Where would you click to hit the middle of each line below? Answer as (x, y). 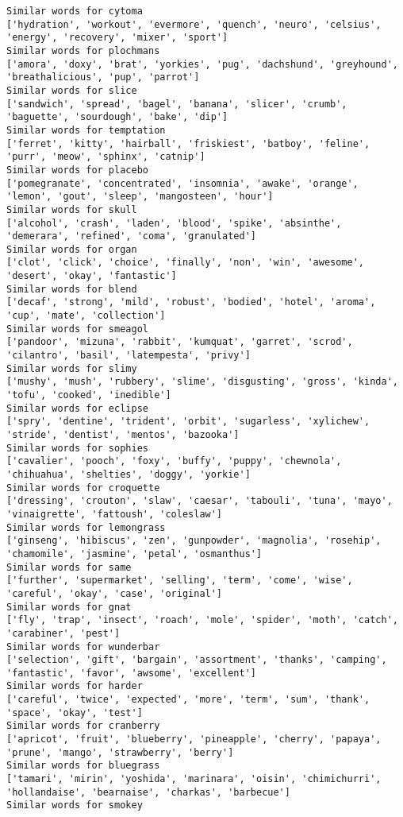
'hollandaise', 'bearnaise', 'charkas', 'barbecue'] (148, 792)
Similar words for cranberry (83, 726)
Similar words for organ (72, 249)
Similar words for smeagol (77, 329)
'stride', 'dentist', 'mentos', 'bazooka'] (123, 435)
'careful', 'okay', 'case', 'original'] (115, 593)
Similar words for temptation (86, 130)
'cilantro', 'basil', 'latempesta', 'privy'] (129, 356)
